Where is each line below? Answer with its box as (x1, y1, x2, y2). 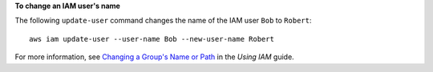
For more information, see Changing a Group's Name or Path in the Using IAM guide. (14, 52, 294, 62)
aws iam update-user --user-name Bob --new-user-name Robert (29, 34, 274, 43)
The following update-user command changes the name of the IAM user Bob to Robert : (14, 16, 312, 26)
